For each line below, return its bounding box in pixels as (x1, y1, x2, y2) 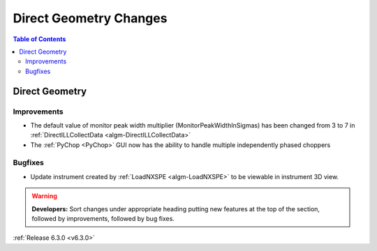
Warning (31, 192, 57, 200)
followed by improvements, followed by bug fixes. (31, 214, 175, 222)
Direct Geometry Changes (13, 10, 168, 26)
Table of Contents (13, 35, 66, 43)
